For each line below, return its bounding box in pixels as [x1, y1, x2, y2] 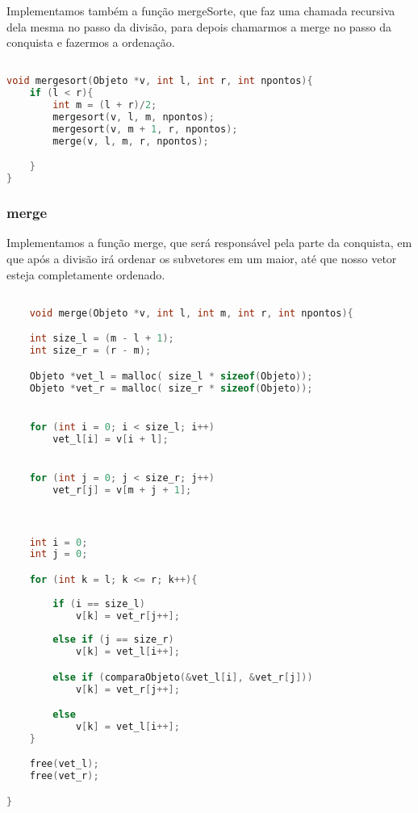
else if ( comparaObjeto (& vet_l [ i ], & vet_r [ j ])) [52, 671, 313, 683]
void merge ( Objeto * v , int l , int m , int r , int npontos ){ [29, 307, 353, 319]
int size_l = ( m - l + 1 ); [29, 333, 174, 345]
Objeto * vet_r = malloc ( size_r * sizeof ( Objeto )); [29, 382, 313, 394]
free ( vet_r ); [29, 770, 99, 782]
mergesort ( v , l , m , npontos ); [52, 111, 215, 124]
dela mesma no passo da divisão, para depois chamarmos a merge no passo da [6, 18, 392, 35]
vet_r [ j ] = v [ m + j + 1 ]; [52, 484, 192, 496]
